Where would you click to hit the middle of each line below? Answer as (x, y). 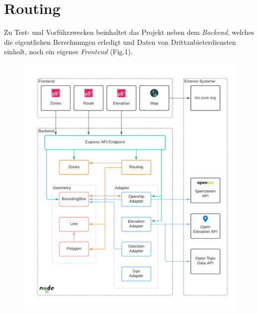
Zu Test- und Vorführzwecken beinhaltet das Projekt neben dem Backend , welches (129, 32)
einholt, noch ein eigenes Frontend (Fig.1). (68, 52)
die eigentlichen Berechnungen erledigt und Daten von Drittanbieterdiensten (120, 42)
